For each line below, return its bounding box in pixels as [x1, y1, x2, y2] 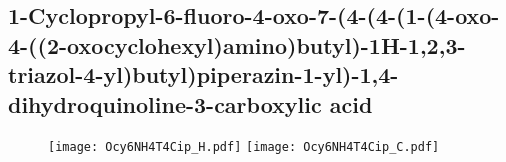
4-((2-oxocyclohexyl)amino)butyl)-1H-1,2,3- [8, 29, 466, 60]
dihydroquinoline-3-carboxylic [8, 88, 322, 119]
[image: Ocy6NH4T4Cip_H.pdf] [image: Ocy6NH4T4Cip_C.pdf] [48, 140, 440, 155]
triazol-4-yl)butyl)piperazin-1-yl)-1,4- [8, 59, 399, 90]
